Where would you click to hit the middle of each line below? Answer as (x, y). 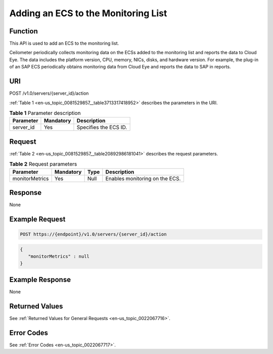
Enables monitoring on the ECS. (143, 178)
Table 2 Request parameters (43, 164)
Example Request (37, 219)
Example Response (40, 279)
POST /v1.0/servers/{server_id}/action (49, 93)
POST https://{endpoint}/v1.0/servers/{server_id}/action (93, 234)
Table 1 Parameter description (45, 113)
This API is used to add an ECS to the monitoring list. (64, 44)
